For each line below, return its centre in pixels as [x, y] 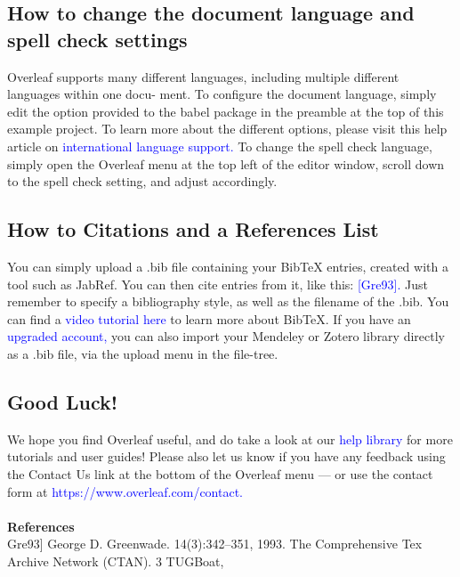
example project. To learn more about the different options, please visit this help [227, 129]
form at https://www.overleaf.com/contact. [125, 491]
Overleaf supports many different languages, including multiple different [203, 76]
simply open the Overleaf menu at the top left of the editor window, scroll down [226, 163]
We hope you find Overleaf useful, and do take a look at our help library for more [230, 439]
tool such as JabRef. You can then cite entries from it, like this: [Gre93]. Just [218, 284]
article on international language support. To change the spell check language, [220, 146]
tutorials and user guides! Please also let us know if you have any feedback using [226, 456]
